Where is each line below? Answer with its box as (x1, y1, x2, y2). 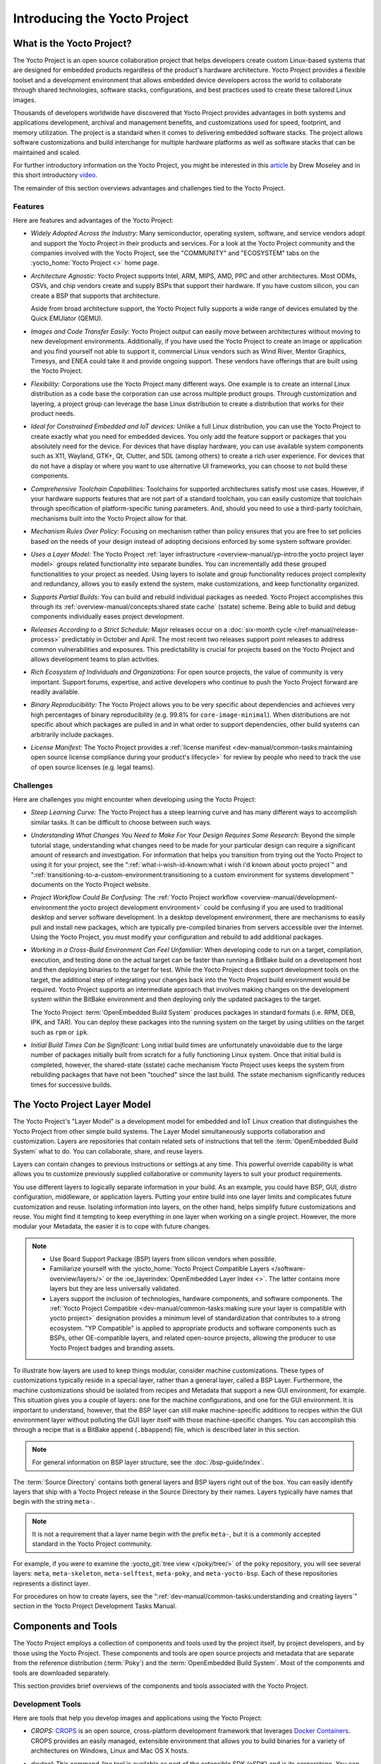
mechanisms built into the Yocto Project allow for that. (30, 514, 188, 522)
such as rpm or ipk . (30, 1027, 90, 1037)
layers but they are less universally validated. (49, 1284, 181, 1293)
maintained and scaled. (13, 148, 81, 157)
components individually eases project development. (30, 612, 185, 621)
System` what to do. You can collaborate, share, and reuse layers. (13, 1147, 205, 1155)
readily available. (30, 688, 80, 696)
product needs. (30, 409, 75, 418)
